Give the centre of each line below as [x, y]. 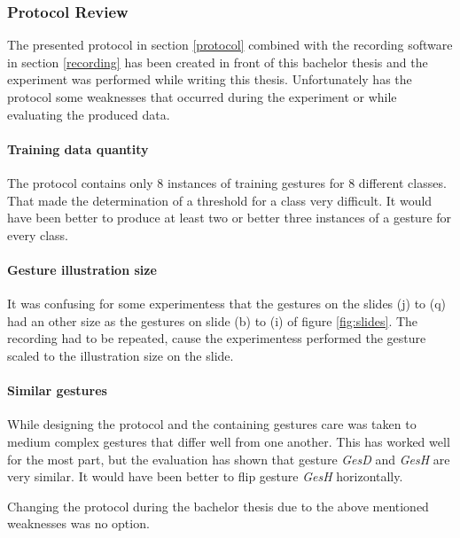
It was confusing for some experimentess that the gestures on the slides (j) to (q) [227, 304]
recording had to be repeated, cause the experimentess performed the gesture [217, 338]
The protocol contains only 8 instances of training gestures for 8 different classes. [227, 182]
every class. [38, 234]
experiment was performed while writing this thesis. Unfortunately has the [210, 79]
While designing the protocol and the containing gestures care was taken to [212, 424]
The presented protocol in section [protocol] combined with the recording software [230, 45]
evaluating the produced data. [89, 114]
